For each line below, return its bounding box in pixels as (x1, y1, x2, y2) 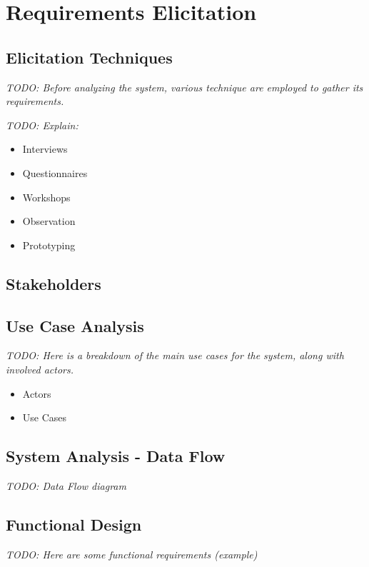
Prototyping (22, 237, 76, 252)
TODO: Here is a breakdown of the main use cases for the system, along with (6, 348, 344, 363)
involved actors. (6, 361, 74, 376)
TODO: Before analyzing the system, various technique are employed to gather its (6, 79, 363, 94)
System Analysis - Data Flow (6, 445, 226, 467)
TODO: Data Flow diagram (6, 478, 126, 493)
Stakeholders (6, 272, 101, 294)
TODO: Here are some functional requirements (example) (6, 546, 258, 561)
